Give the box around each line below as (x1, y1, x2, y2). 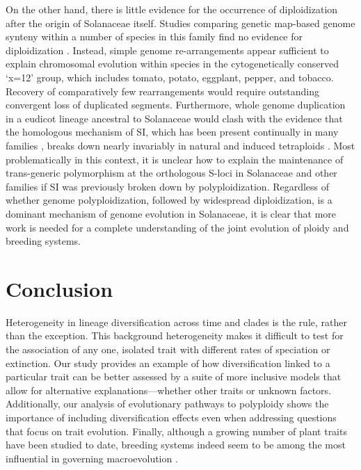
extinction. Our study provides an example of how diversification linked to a (6, 355, 330, 370)
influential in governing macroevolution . (6, 451, 178, 465)
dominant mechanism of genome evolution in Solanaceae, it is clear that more (6, 206, 337, 220)
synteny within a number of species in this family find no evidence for (6, 29, 303, 44)
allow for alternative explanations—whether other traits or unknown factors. (6, 382, 331, 397)
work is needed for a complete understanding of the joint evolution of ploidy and (6, 220, 349, 234)
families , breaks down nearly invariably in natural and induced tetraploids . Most (6, 138, 355, 152)
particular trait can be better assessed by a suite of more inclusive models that (6, 369, 342, 384)
